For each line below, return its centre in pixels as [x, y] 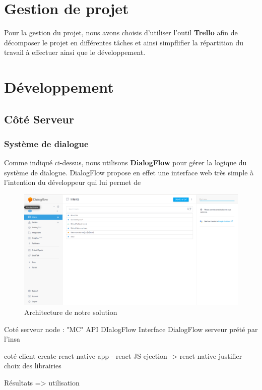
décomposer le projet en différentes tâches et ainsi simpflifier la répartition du [124, 42]
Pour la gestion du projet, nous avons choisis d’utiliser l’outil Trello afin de [121, 32]
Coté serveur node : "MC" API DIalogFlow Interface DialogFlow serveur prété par [131, 329]
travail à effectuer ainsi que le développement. [75, 52]
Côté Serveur [39, 119]
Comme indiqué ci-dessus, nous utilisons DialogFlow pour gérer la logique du [125, 162]
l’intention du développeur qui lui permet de [73, 182]
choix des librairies [33, 366]
